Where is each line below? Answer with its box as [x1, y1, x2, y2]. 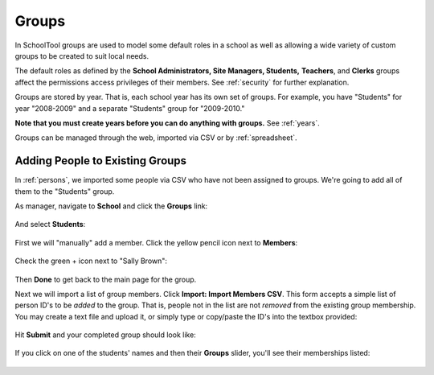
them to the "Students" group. [14, 186, 115, 196]
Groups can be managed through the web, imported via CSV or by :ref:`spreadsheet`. [14, 133, 297, 142]
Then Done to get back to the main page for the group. [14, 274, 197, 284]
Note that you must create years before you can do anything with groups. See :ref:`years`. [14, 117, 321, 128]
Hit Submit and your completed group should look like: [14, 330, 196, 340]
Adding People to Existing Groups [14, 154, 187, 168]
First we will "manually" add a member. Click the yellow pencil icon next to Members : [14, 237, 298, 247]
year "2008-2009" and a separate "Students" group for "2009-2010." [14, 103, 245, 113]
